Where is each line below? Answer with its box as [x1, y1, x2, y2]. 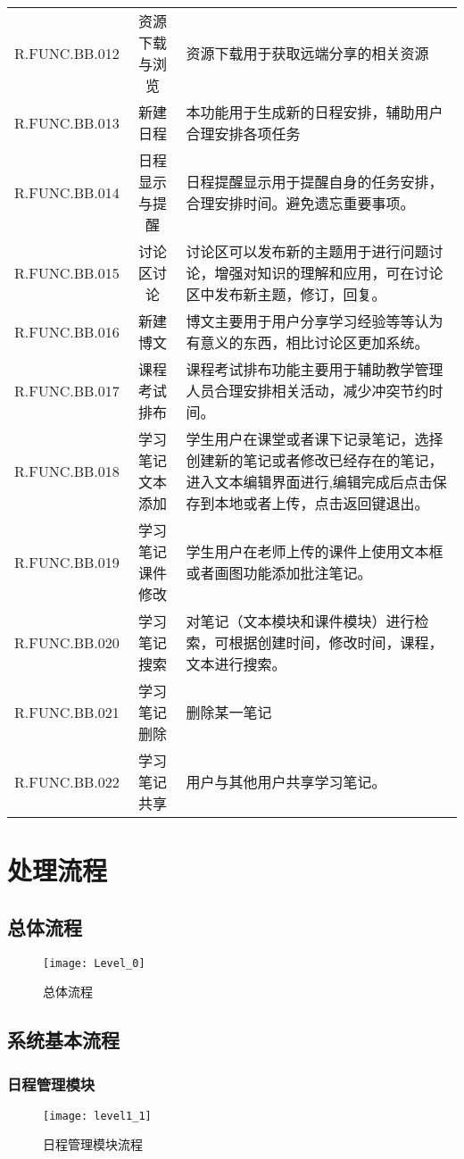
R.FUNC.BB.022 [14, 771, 120, 792]
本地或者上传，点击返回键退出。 [214, 493, 429, 513]
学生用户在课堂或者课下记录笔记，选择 [186, 429, 443, 449]
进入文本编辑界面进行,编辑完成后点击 [186, 471, 433, 492]
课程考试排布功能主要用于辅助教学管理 [186, 359, 443, 379]
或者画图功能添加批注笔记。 [186, 563, 372, 583]
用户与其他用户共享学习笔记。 [186, 771, 386, 792]
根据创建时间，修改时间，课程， [228, 632, 443, 653]
